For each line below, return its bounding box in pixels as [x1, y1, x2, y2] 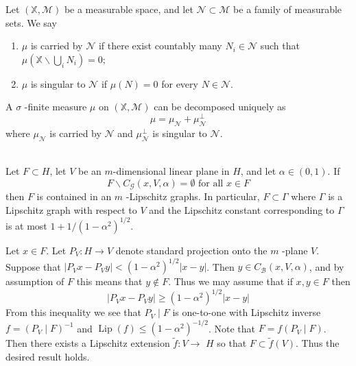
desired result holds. [5, 350, 90, 364]
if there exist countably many [98, 38, 222, 53]
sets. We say [5, 15, 57, 29]
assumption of [5, 274, 64, 289]
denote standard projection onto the [115, 243, 268, 257]
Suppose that [5, 259, 61, 273]
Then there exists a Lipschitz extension [5, 336, 170, 350]
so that [217, 336, 247, 350]
